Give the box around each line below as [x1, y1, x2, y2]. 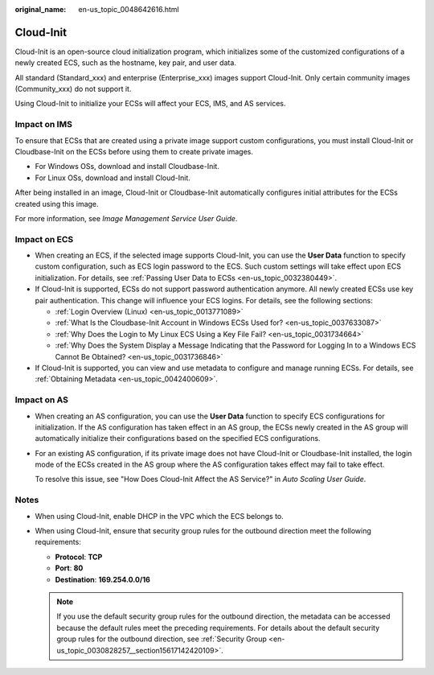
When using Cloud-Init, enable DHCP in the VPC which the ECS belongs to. [35, 511, 285, 521]
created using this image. [14, 199, 100, 208]
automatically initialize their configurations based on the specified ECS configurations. [35, 434, 321, 443]
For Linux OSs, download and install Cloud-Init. [35, 173, 190, 183]
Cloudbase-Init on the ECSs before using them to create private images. [14, 147, 253, 156]
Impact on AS [14, 394, 68, 405]
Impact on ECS [14, 233, 74, 245]
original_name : [14, 5, 67, 14]
